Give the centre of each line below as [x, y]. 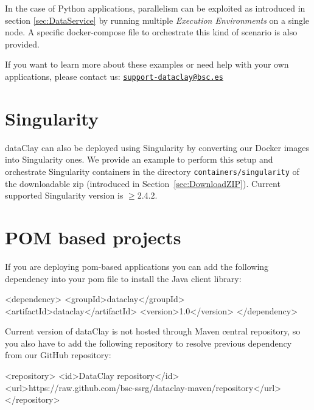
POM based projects [93, 237]
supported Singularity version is [64, 195]
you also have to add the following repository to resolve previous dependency [148, 343]
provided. [22, 44]
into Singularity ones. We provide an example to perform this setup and [139, 159]
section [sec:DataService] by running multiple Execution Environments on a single [157, 20]
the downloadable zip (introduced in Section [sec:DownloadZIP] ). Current [143, 183]
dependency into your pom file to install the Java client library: [123, 278]
